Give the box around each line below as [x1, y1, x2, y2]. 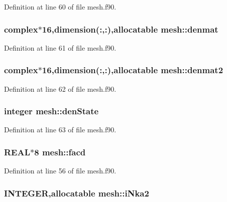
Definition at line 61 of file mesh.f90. [4, 42, 117, 53]
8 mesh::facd [34, 145, 86, 158]
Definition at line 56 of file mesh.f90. [4, 165, 117, 176]
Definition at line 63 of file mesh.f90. [4, 124, 117, 135]
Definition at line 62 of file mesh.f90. [4, 83, 117, 94]
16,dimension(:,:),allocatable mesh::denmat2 [42, 64, 223, 76]
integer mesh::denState [4, 105, 99, 117]
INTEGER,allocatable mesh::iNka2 [4, 186, 149, 199]
